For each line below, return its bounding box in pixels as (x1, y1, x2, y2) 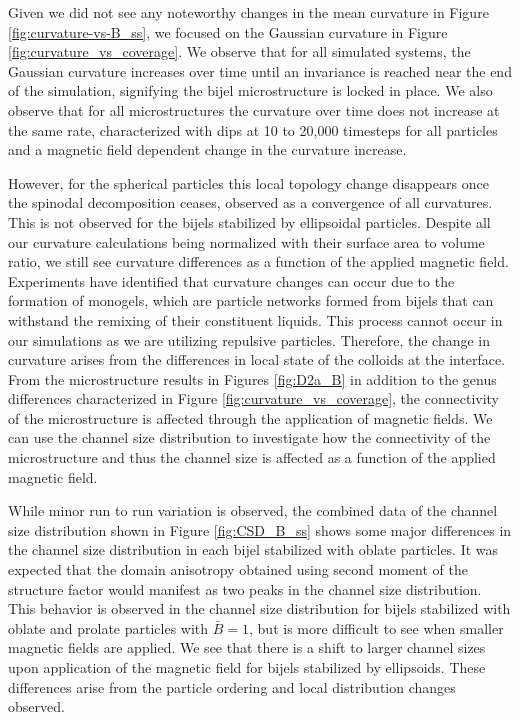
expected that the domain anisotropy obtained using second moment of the (8, 559, 468, 580)
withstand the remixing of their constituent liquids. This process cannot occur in (8, 309, 503, 330)
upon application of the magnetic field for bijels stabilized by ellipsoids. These (8, 657, 486, 677)
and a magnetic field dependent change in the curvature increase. (8, 139, 407, 160)
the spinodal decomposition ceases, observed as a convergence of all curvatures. (8, 192, 493, 213)
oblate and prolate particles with (8, 617, 209, 638)
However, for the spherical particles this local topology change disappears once (8, 172, 489, 193)
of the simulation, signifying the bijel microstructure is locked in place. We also (8, 80, 493, 101)
